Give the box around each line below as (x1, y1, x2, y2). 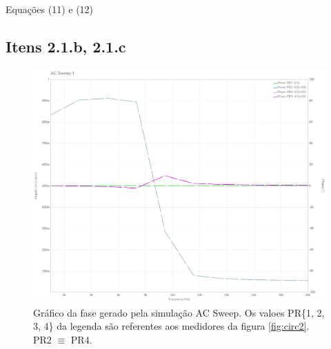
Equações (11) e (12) (6, 2, 94, 16)
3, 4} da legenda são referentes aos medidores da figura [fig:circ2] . (33, 319, 310, 333)
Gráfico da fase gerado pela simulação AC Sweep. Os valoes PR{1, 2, (33, 305, 325, 319)
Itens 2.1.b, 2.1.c (6, 35, 126, 57)
